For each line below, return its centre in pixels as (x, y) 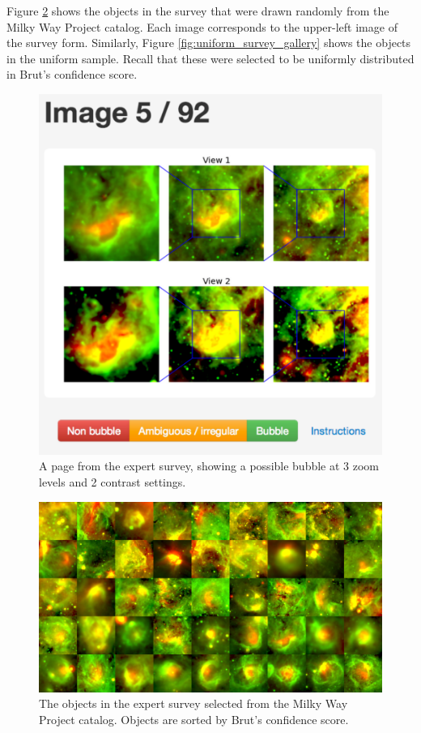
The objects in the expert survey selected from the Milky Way (193, 703)
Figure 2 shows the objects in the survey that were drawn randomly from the (198, 11)
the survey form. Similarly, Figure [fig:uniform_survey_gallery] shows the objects (209, 43)
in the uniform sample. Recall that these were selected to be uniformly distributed (210, 58)
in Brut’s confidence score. (72, 74)
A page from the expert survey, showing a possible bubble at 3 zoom (209, 466)
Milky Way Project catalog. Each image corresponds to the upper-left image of (202, 26)
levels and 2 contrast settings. (113, 482)
